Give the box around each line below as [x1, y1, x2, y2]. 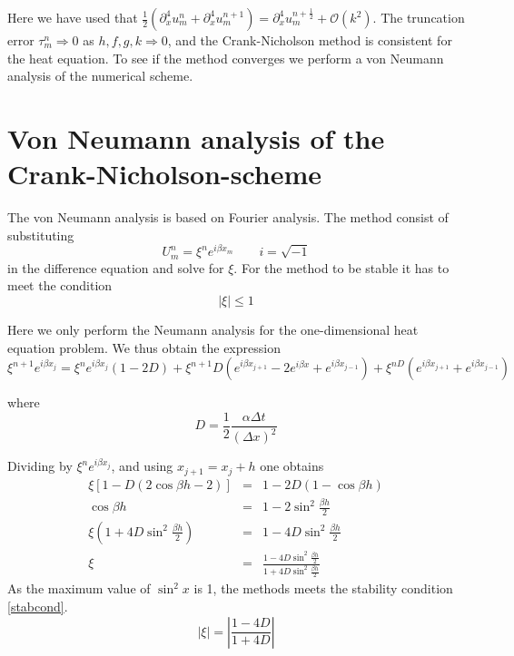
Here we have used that [7, 8, 138, 26]
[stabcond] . [7, 597, 68, 616]
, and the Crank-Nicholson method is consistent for [167, 31, 452, 49]
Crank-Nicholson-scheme [7, 155, 322, 192]
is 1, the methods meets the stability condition [193, 579, 453, 598]
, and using [111, 456, 173, 475]
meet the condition [7, 276, 113, 295]
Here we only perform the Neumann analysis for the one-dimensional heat [7, 320, 419, 339]
